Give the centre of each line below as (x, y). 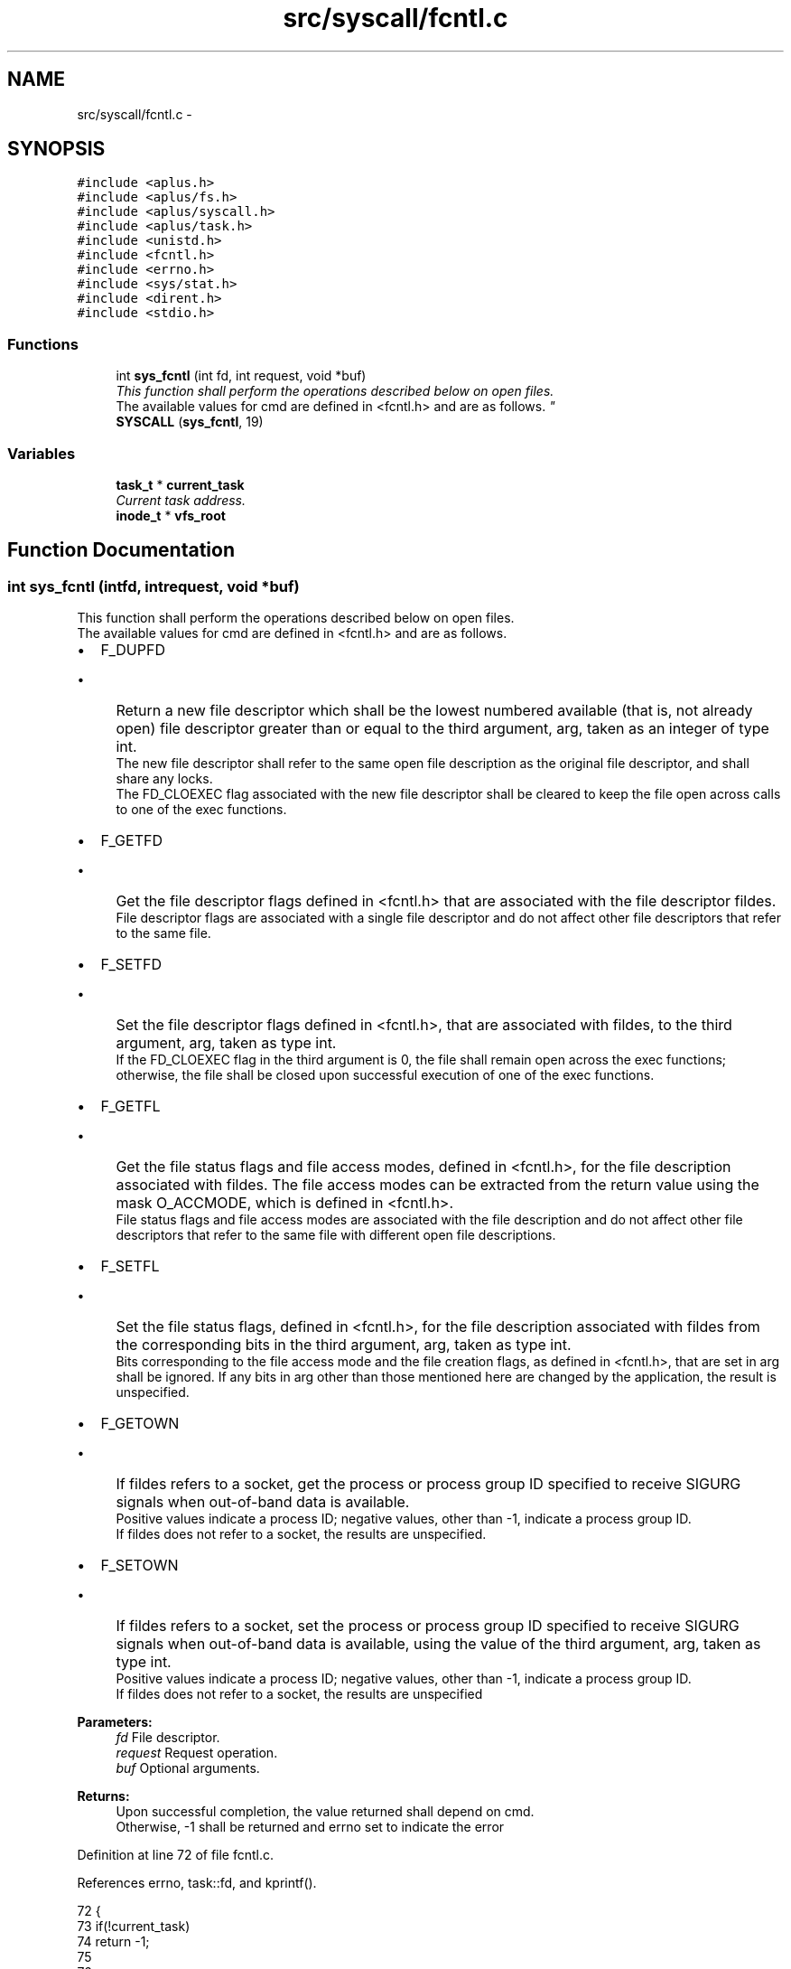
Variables (42, 453)
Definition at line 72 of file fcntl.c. (176, 1855)
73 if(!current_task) (134, 1927)
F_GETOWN (140, 1424)
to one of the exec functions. (201, 810)
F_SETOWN (140, 1566)
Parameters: (115, 1722)
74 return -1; (113, 1942)
